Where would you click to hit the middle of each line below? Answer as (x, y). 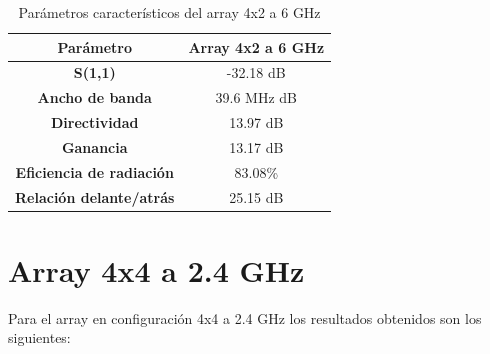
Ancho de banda (94, 97)
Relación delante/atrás (95, 196)
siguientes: (39, 337)
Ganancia (94, 146)
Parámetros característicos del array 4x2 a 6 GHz (169, 12)
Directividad (95, 122)
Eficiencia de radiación (94, 171)
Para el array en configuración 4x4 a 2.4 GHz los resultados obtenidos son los (245, 317)
